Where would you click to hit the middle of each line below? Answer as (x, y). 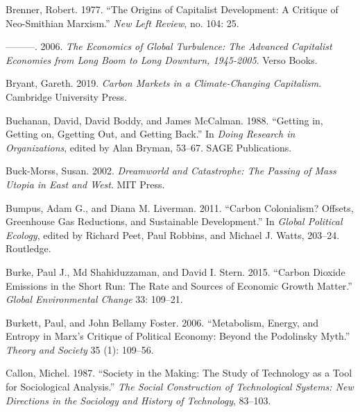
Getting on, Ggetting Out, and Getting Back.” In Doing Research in (151, 134)
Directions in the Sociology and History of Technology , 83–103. (138, 400)
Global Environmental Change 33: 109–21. (94, 299)
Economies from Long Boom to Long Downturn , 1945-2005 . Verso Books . (162, 59)
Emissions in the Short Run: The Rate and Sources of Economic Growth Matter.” (179, 285)
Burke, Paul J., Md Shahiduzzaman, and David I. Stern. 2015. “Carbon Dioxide (175, 271)
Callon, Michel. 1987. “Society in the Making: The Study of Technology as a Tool (179, 373)
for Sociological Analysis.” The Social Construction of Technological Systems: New (180, 387)
